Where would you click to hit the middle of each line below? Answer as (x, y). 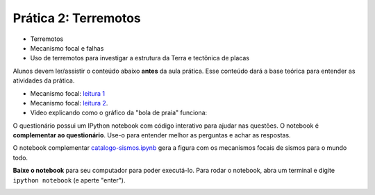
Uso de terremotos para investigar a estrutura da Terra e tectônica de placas (140, 58)
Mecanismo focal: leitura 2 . (69, 103)
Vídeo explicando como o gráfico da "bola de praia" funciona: (119, 113)
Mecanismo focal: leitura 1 (68, 93)
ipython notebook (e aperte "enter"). (69, 180)
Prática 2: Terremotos (77, 18)
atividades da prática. (44, 80)
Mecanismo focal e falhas (67, 48)
